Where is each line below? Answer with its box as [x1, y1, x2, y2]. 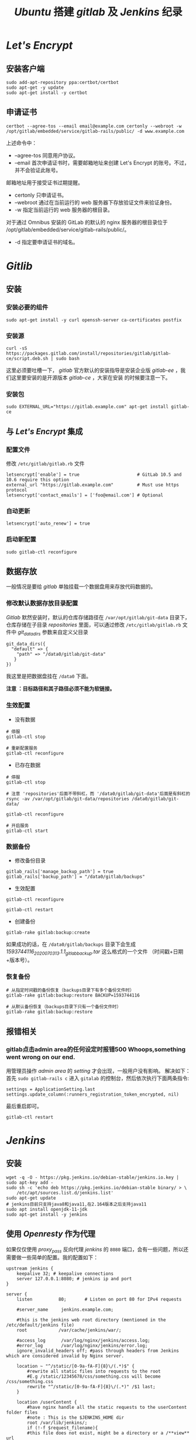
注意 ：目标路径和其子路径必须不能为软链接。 [6, 685, 115, 692]
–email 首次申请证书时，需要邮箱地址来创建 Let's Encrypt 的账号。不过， [14, 159, 190, 166]
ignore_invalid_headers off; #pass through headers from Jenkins [16, 1348, 180, 1354]
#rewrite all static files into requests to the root [27, 1368, 161, 1375]
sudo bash [56, 355, 80, 361]
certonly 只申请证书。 [14, 192, 67, 199]
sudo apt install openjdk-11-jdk [6, 1206, 88, 1212]
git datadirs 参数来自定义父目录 [17, 628, 89, 637]
